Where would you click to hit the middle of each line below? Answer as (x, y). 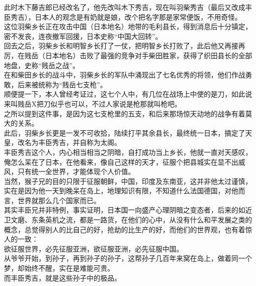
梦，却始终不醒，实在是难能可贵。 (59, 268)
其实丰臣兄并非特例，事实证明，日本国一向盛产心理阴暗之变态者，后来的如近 (128, 210)
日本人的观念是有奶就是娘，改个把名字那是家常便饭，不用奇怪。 (138, 17)
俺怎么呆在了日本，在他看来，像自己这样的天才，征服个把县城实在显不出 (121, 161)
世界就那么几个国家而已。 (59, 200)
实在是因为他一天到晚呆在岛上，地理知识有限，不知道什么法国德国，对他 (121, 191)
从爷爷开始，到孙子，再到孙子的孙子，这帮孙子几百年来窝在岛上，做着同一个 (128, 258)
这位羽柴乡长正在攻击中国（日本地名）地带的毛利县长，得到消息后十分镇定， (128, 26)
